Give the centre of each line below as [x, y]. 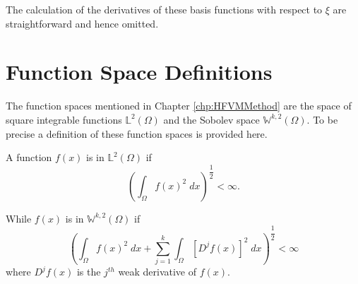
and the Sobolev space [211, 119]
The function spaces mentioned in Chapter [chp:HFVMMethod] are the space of [179, 106]
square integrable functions [64, 119]
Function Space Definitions [139, 72]
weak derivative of [157, 272]
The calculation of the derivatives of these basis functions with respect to [164, 9]
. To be [322, 119]
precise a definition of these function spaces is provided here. [137, 133]
